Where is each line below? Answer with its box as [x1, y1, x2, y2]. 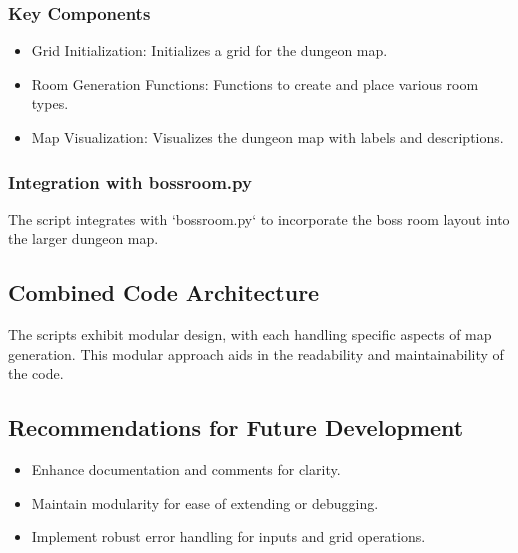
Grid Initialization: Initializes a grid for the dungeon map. [31, 40, 388, 61]
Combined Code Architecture [8, 277, 320, 308]
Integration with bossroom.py [8, 169, 252, 194]
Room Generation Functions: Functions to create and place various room [31, 73, 479, 94]
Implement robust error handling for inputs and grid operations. [31, 526, 426, 547]
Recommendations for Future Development [8, 412, 464, 443]
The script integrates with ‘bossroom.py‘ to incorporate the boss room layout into [8, 208, 510, 229]
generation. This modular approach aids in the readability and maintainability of [8, 343, 504, 364]
